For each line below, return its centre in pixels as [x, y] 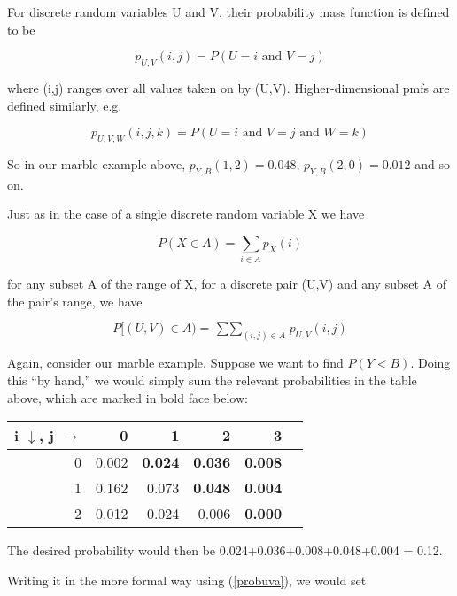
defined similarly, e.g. [65, 105]
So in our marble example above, [97, 163]
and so [433, 163]
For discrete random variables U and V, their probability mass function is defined [228, 12]
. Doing [430, 363]
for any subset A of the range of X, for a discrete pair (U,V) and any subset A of [227, 284]
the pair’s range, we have [75, 301]
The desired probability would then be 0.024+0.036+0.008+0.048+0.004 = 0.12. [225, 550]
